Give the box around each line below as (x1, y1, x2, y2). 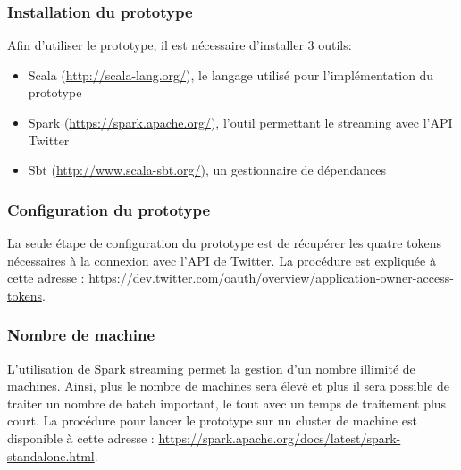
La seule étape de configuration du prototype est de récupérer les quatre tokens (7, 234, 442, 251)
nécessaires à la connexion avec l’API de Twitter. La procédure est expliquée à (7, 251, 436, 269)
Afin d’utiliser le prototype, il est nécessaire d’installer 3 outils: (7, 36, 352, 54)
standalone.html (7, 446, 95, 465)
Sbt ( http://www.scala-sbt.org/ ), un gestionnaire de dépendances (28, 161, 386, 179)
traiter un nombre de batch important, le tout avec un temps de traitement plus (7, 393, 447, 412)
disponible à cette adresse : (7, 428, 155, 447)
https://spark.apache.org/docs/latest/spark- (158, 428, 401, 447)
